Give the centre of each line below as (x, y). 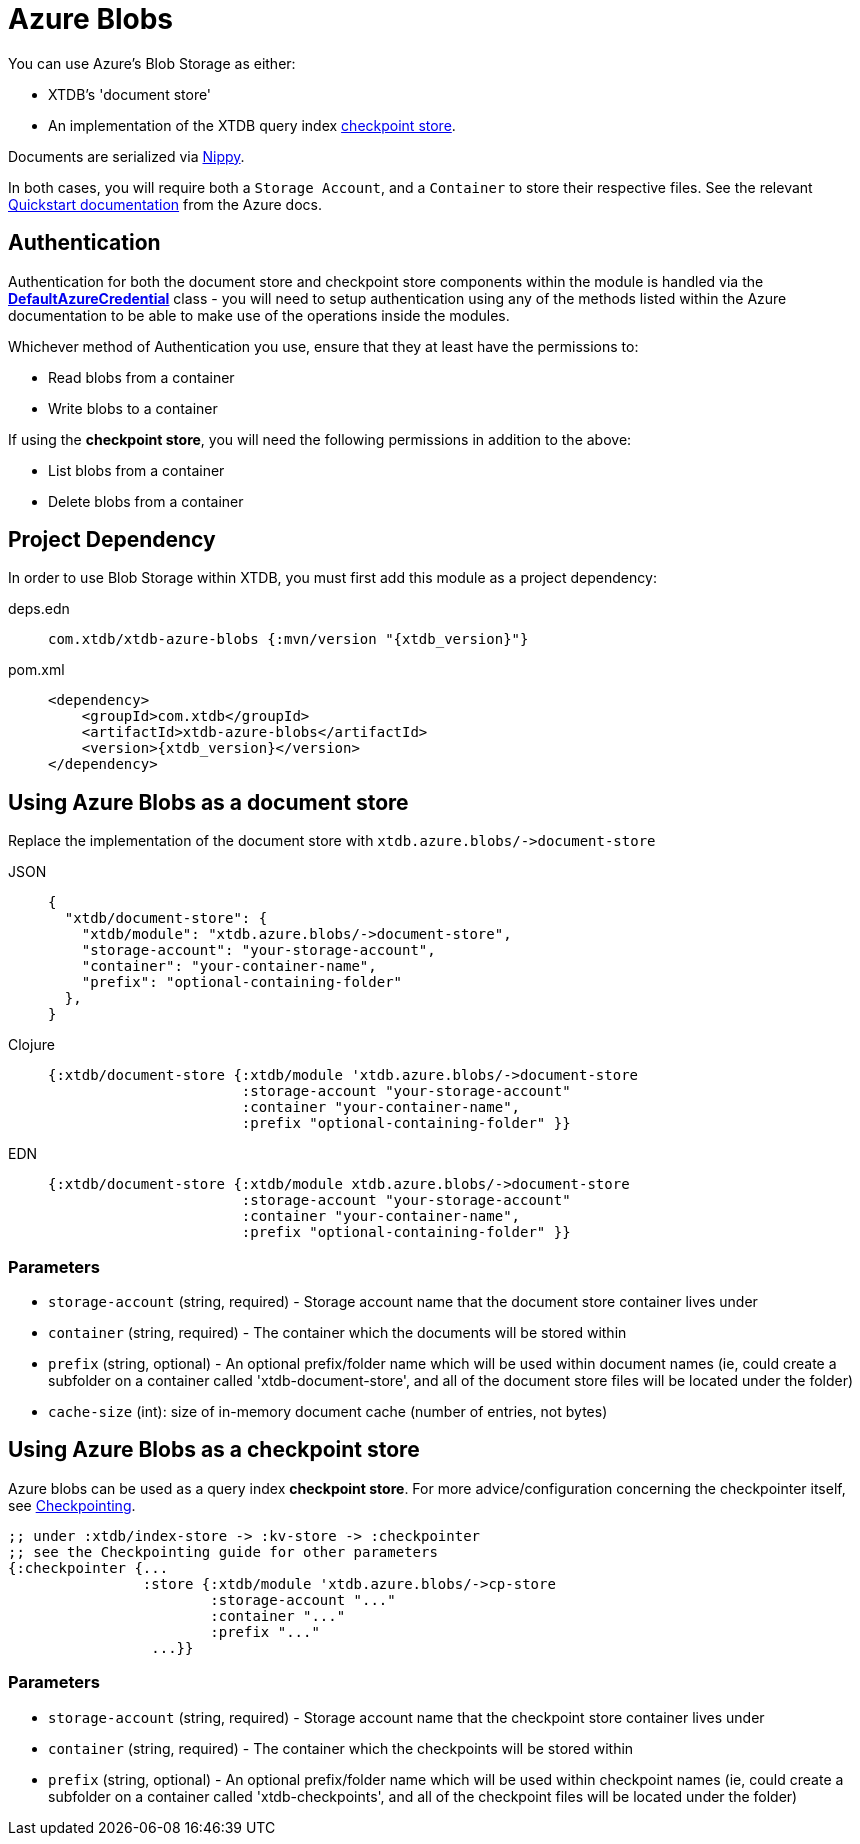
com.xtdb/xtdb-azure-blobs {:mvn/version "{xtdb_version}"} (288, 639)
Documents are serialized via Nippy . (126, 156)
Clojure (31, 1045)
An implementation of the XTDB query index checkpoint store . (252, 125)
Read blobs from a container (141, 377)
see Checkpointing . (72, 1505)
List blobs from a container (136, 470)
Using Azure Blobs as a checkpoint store (214, 1450)
